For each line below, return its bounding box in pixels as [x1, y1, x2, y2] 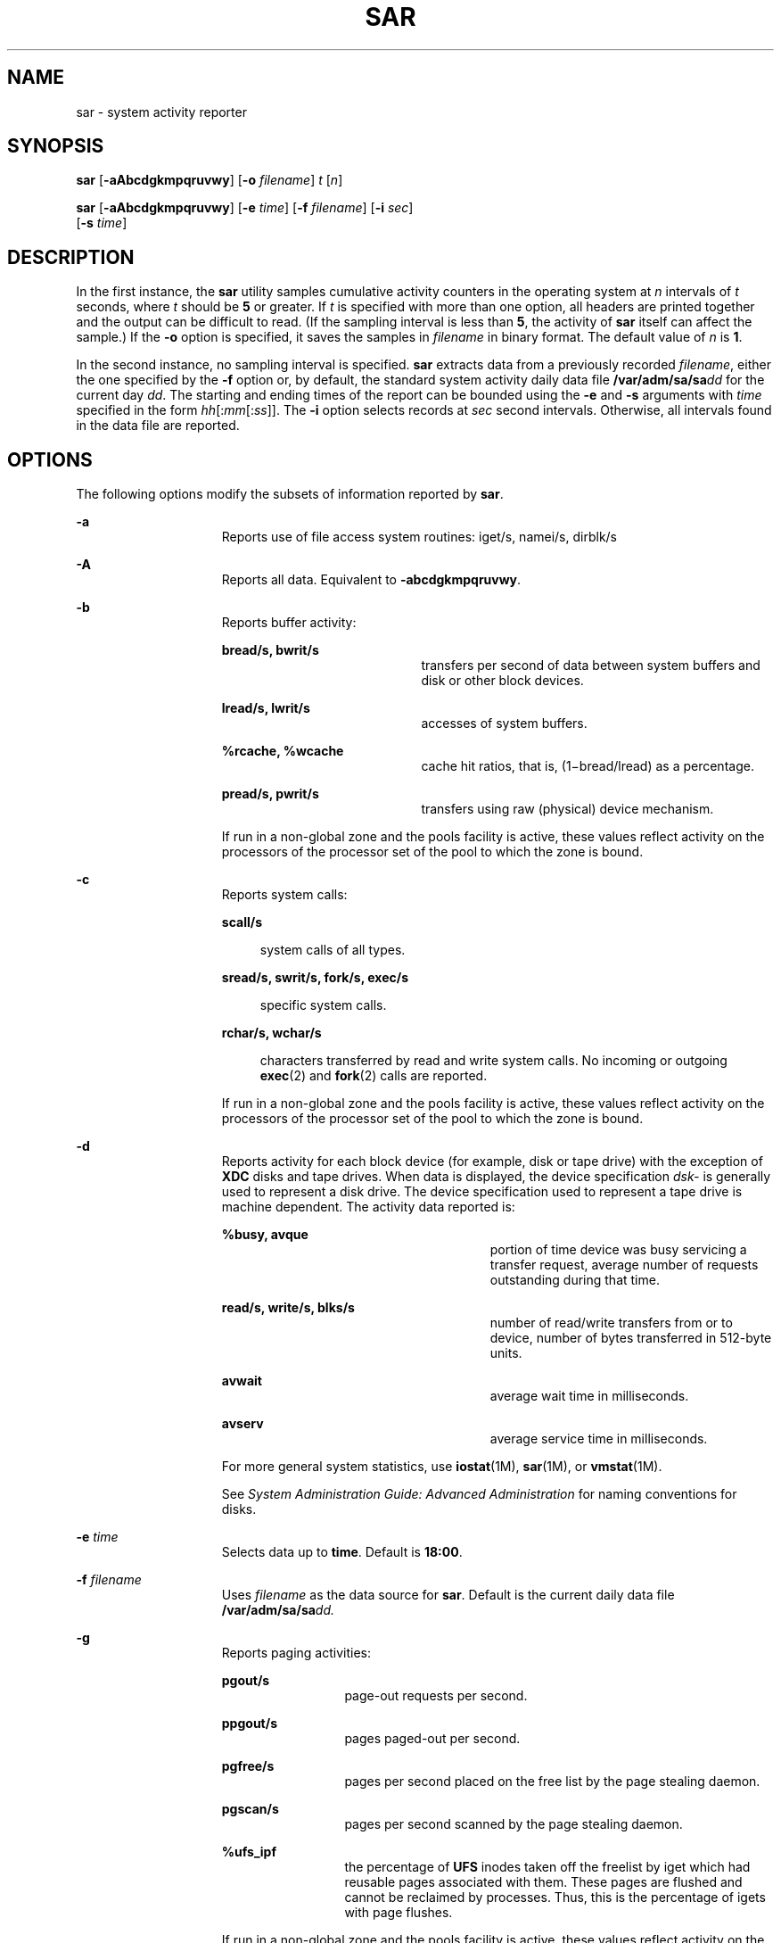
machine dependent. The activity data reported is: [221, 1199, 515, 1215]
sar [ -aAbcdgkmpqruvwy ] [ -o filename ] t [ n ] [76, 172, 343, 188]
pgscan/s [221, 1801, 279, 1817]
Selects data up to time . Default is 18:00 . [221, 1544, 463, 1560]
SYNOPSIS [7, 135, 104, 158]
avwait [221, 1373, 262, 1389]
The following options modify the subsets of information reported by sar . [76, 486, 504, 502]
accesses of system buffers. [421, 715, 588, 732]
